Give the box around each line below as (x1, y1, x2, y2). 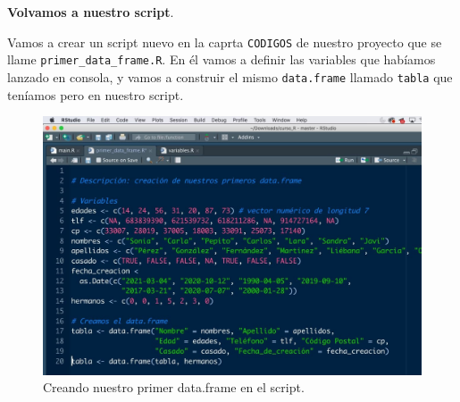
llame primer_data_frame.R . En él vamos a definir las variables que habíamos (7, 50, 436, 69)
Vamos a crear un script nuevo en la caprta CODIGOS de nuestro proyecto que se (7, 32, 442, 51)
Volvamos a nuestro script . (7, 3, 174, 21)
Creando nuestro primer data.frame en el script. (43, 378, 305, 397)
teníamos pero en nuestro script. (7, 85, 184, 104)
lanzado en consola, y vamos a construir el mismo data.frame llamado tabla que (7, 67, 453, 86)
